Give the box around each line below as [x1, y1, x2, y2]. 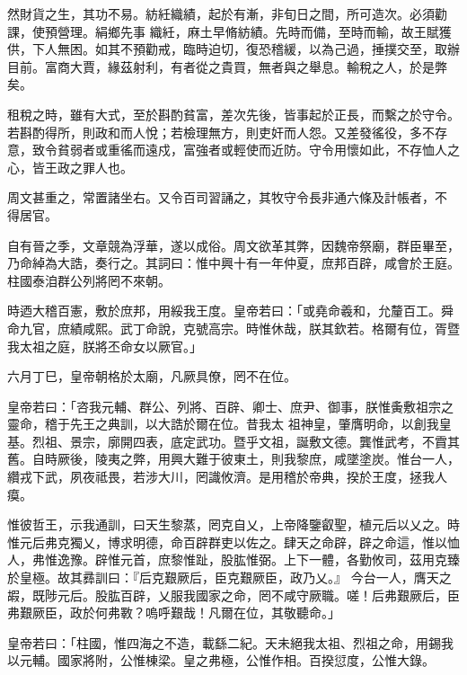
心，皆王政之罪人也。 [7, 157, 133, 176]
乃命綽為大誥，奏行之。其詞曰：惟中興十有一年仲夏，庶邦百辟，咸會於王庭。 [7, 253, 460, 272]
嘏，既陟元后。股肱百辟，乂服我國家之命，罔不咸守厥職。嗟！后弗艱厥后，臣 [7, 585, 460, 604]
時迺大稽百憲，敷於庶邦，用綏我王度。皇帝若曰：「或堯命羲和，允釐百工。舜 [7, 301, 454, 320]
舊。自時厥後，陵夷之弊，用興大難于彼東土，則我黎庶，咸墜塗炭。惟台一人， [7, 449, 460, 468]
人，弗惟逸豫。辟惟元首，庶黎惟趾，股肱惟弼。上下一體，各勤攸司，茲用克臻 [7, 550, 460, 569]
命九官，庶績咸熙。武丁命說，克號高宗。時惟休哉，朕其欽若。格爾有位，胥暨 [7, 318, 460, 337]
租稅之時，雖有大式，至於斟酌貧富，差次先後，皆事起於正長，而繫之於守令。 [7, 104, 460, 123]
